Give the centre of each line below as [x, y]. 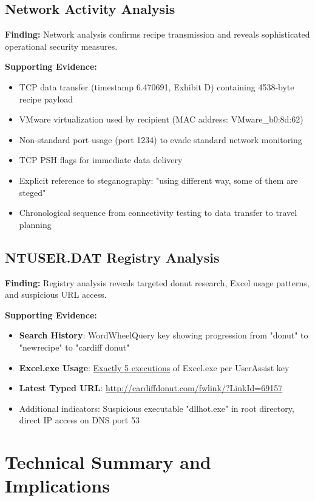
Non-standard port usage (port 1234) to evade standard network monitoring [161, 139]
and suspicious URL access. [56, 294]
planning [35, 224]
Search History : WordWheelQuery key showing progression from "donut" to [164, 335]
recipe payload [46, 99]
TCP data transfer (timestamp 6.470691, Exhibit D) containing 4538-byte [157, 86]
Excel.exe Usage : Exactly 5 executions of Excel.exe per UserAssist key [154, 367]
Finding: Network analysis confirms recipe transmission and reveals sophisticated [157, 34]
